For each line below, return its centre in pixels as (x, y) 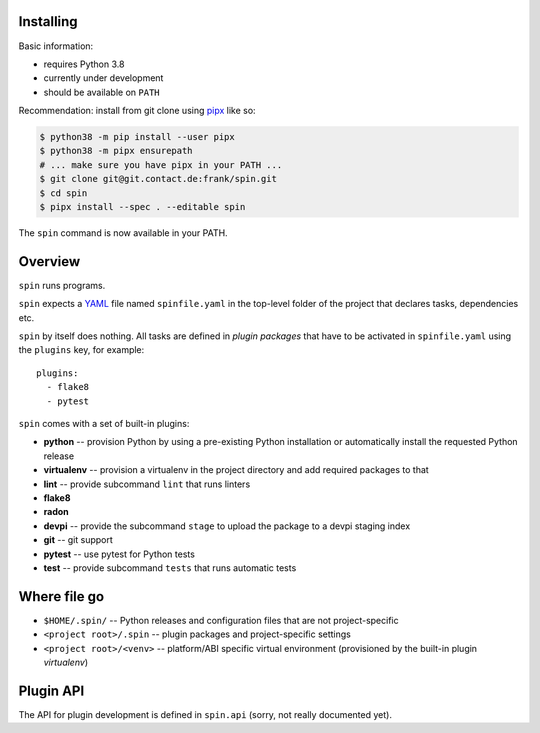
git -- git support (78, 540)
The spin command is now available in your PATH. (123, 233)
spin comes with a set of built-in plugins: (104, 424)
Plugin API (51, 690)
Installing (48, 21)
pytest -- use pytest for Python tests (119, 554)
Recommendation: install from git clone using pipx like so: (137, 111)
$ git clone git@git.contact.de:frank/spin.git (158, 179)
